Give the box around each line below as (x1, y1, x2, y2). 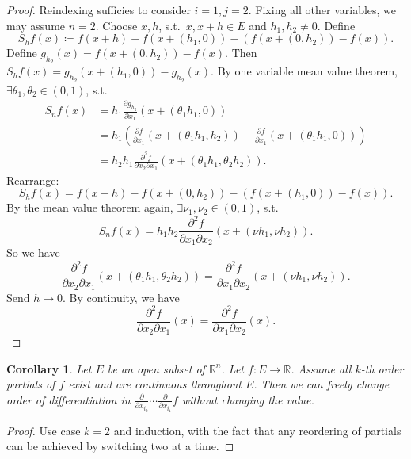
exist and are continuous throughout (68, 376, 242, 392)
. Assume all (291, 360, 352, 377)
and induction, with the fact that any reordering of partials (113, 422, 401, 438)
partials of (6, 376, 55, 392)
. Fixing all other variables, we (248, 2, 397, 17)
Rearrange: (6, 171, 59, 188)
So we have (6, 243, 60, 260)
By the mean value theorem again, (6, 199, 173, 216)
